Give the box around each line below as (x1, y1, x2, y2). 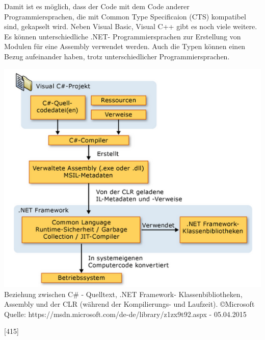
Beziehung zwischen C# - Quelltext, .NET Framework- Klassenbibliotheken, (4, 288, 243, 299)
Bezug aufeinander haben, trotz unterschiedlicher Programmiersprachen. (4, 51, 230, 61)
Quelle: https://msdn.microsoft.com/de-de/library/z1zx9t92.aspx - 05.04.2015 (4, 308, 247, 319)
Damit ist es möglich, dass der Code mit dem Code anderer (4, 1, 190, 11)
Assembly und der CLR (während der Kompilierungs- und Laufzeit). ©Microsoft (4, 299, 255, 309)
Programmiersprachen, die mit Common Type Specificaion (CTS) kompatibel (4, 11, 246, 21)
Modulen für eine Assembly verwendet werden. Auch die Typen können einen (4, 41, 246, 52)
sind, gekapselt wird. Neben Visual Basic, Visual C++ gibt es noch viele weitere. (4, 21, 257, 32)
